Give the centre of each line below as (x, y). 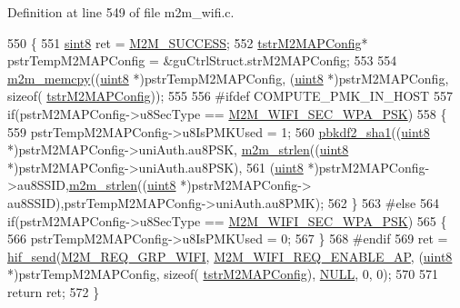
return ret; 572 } (54, 291)
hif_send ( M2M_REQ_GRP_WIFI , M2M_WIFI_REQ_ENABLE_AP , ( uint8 (230, 256)
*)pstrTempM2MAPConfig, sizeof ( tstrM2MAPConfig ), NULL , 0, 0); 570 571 (223, 274)
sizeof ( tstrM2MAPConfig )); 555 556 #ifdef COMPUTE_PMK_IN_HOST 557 (230, 96)
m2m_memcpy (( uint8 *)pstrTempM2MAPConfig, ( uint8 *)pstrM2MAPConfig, (228, 78)
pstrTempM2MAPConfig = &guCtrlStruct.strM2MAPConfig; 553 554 (202, 60)
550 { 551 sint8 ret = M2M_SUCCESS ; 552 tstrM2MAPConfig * (188, 42)
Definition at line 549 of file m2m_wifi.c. (121, 12)
